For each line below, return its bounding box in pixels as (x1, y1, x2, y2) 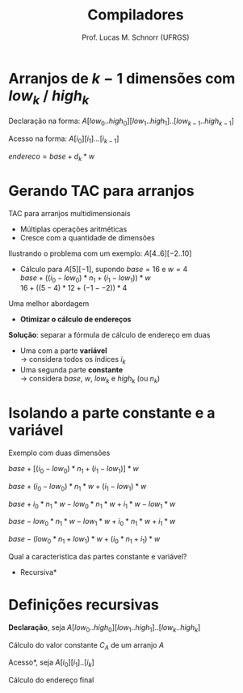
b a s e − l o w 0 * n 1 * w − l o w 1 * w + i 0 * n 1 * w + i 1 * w (8, 517, 176, 528)
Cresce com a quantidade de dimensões (19, 232, 155, 242)
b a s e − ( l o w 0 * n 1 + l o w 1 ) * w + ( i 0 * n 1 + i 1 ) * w (8, 534, 161, 546)
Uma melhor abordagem (8, 299, 90, 308)
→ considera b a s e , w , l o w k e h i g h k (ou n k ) (19, 374, 161, 385)
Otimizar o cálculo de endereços (19, 314, 132, 325)
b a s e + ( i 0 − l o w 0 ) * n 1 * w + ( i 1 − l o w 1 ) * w (8, 481, 147, 493)
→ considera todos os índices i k (19, 355, 127, 366)
